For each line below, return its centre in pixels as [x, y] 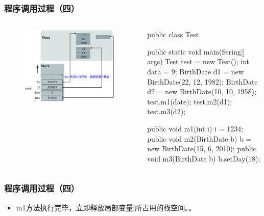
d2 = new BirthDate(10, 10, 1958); [202, 91]
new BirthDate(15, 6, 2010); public [202, 148]
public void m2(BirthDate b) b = [199, 138]
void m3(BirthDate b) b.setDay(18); [204, 158]
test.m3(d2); [166, 111]
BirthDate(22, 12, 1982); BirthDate [202, 81]
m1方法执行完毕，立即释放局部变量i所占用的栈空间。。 [106, 207]
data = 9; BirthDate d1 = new [195, 71]
